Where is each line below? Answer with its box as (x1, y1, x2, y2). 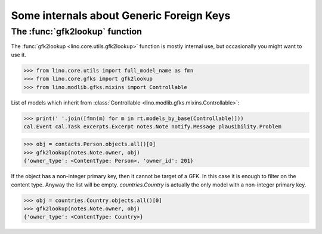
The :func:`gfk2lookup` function (11, 26, 143, 37)
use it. (11, 51, 26, 58)
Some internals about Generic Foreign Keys (11, 9, 231, 22)
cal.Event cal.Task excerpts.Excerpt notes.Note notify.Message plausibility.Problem (23, 123, 281, 130)
